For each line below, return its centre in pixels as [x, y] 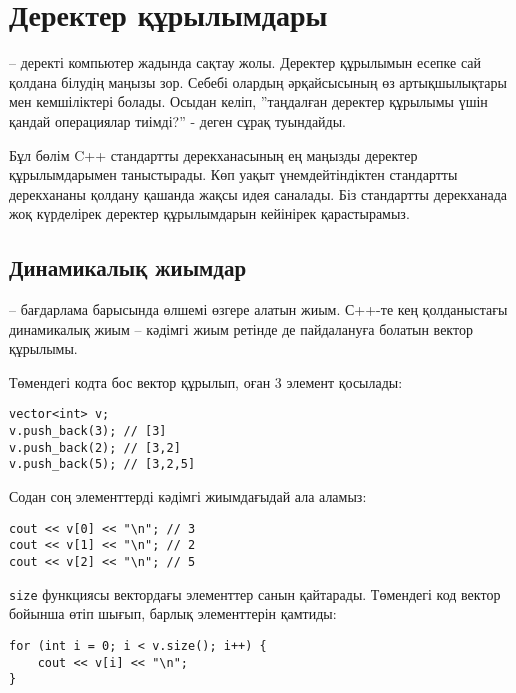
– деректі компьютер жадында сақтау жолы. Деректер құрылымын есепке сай [245, 62]
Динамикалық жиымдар [128, 267]
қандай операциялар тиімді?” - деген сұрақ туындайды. [178, 120]
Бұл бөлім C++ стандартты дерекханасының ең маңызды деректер [213, 154]
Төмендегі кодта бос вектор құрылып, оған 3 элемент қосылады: [206, 381]
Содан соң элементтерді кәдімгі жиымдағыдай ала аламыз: [188, 496]
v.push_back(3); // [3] [88, 431]
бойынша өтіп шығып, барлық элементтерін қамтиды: [173, 613]
